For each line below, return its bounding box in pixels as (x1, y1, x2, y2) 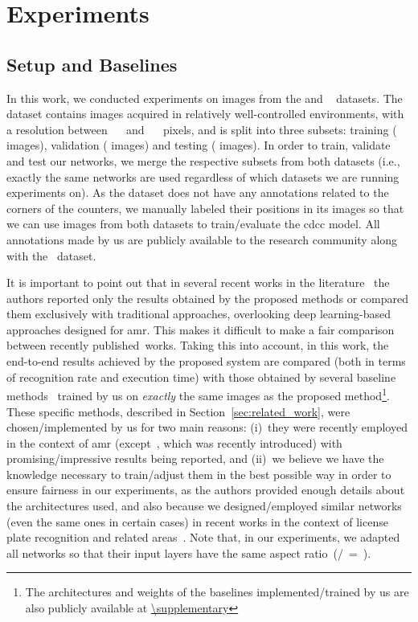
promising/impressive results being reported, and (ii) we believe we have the (6, 450, 384, 467)
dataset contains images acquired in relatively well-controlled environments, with (6, 105, 404, 122)
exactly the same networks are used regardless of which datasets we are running (6, 168, 400, 185)
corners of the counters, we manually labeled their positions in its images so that (6, 199, 404, 216)
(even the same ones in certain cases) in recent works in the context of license (6, 513, 388, 530)
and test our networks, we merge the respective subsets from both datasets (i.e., (6, 152, 400, 169)
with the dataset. (6, 247, 96, 264)
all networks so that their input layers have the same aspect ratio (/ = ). (6, 544, 371, 561)
